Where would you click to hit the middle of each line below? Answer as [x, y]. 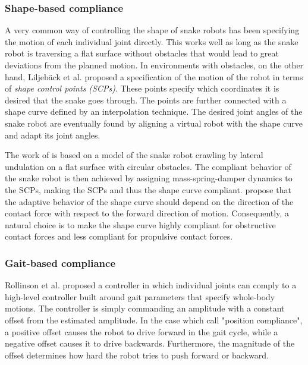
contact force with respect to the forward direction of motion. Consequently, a [147, 213]
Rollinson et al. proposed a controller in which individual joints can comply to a [151, 285]
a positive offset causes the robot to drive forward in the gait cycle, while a [142, 331]
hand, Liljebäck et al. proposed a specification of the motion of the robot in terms [154, 76]
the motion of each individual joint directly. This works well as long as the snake [152, 41]
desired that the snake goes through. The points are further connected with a [146, 100]
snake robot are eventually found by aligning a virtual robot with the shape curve [154, 123]
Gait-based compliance [60, 262]
